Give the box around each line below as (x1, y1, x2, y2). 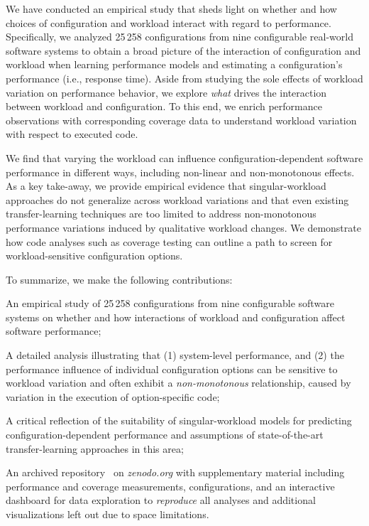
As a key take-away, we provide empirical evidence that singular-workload (6, 178, 326, 193)
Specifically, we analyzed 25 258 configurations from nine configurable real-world (6, 29, 353, 44)
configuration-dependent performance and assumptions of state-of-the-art (6, 427, 324, 442)
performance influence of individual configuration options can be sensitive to (6, 361, 338, 376)
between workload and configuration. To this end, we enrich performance (6, 99, 322, 114)
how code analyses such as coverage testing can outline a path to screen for (6, 234, 333, 249)
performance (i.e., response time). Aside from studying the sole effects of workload (6, 70, 363, 85)
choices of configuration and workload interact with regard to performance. (6, 15, 331, 30)
